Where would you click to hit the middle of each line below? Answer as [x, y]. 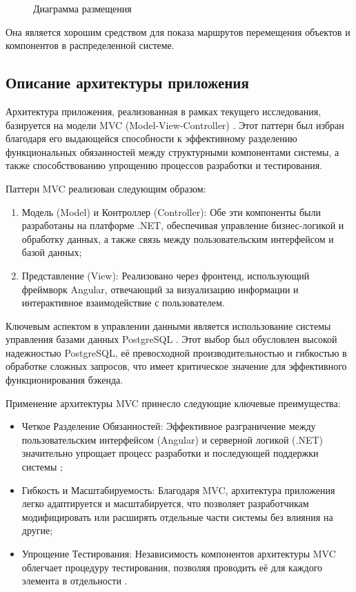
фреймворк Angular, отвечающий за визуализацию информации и [160, 289]
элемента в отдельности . [75, 581]
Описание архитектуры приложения [127, 82]
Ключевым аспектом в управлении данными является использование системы [168, 325]
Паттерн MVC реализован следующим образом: [106, 188]
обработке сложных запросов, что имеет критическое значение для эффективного [176, 366]
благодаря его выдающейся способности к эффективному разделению [151, 138]
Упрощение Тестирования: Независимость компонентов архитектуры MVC [179, 554]
